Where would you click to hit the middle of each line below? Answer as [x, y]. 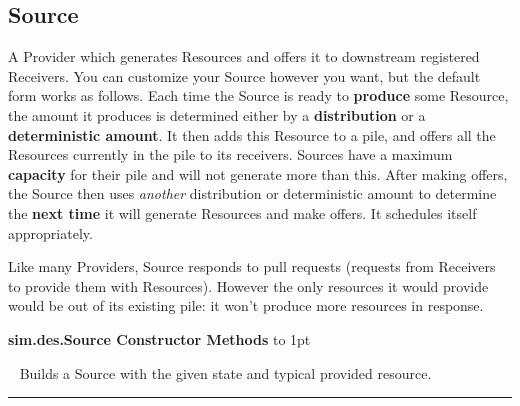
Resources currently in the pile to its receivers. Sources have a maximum [230, 154]
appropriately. [50, 232]
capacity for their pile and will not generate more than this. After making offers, [258, 173]
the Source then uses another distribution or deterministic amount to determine [252, 193]
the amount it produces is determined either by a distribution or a [217, 114]
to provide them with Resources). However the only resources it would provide [248, 285]
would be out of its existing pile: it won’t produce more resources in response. [246, 305]
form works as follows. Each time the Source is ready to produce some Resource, [258, 95]
